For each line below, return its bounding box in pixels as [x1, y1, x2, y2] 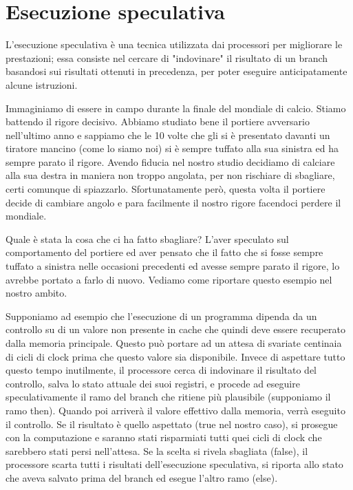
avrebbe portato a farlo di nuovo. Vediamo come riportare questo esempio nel [6, 272, 332, 286]
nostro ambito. [6, 286, 67, 300]
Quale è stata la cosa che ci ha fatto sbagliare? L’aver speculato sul [6, 231, 289, 246]
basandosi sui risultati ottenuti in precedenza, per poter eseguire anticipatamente [6, 64, 347, 78]
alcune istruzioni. [6, 77, 78, 92]
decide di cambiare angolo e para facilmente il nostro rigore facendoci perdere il [6, 195, 341, 209]
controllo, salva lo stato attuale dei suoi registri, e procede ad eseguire [6, 376, 300, 390]
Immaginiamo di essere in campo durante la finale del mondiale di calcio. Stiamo [6, 100, 346, 115]
